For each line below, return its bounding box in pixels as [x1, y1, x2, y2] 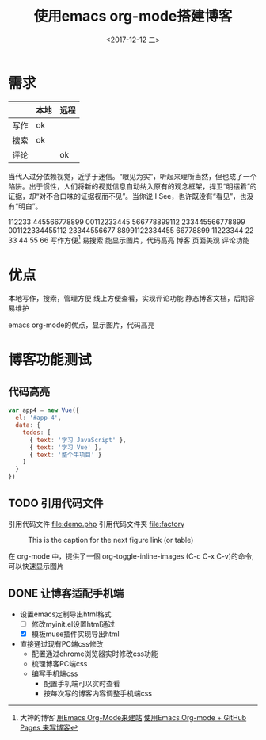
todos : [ [22, 429, 51, 437]
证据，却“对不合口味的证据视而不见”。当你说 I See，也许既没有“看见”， [8, 191, 240, 200]
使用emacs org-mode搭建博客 [33, 7, 233, 25]
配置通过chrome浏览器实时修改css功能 [31, 649, 158, 658]
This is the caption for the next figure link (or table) [28, 535, 194, 544]
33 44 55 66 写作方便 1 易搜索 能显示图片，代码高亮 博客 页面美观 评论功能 [8, 234, 250, 245]
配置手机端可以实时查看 [43, 678, 120, 688]
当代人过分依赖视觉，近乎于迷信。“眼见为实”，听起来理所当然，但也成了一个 [8, 171, 257, 181]
